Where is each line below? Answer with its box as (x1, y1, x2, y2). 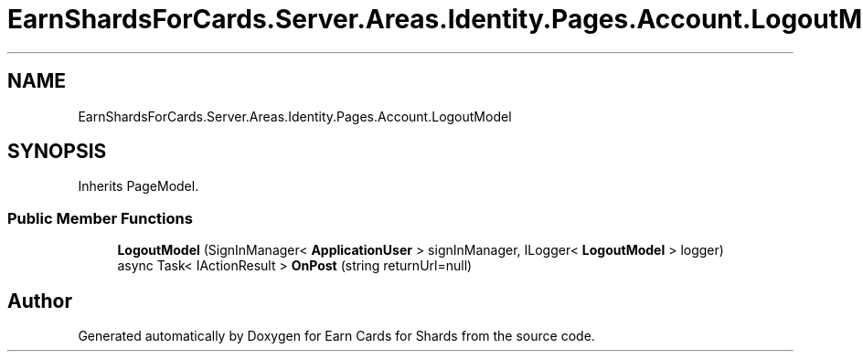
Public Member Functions (7, 208, 193, 227)
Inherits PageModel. (78, 178, 199, 195)
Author (7, 289, 72, 312)
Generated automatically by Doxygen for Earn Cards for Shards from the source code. (78, 328, 595, 344)
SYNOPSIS (7, 140, 107, 164)
